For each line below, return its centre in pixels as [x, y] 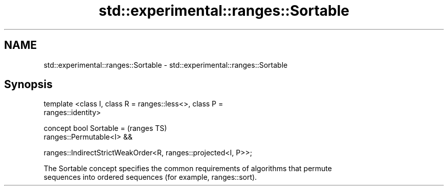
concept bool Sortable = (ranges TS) [105, 128]
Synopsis [28, 85]
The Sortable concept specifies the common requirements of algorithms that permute [188, 169]
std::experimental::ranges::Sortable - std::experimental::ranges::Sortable [166, 65]
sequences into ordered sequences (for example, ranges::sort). [150, 177]
